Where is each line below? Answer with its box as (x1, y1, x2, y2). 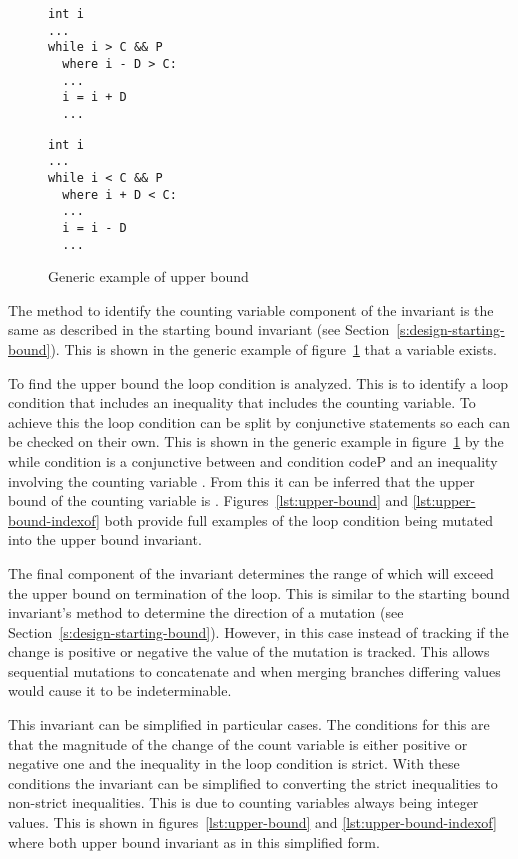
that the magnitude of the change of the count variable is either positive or (8, 733, 468, 754)
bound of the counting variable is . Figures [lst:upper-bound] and (8, 490, 409, 511)
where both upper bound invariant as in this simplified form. (8, 831, 380, 852)
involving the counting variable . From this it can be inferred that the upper (8, 470, 475, 491)
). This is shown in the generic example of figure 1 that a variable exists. (50, 338, 497, 359)
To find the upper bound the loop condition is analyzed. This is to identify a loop (8, 372, 509, 393)
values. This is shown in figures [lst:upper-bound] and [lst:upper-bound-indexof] (8, 812, 497, 833)
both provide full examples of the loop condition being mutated (104, 509, 494, 530)
